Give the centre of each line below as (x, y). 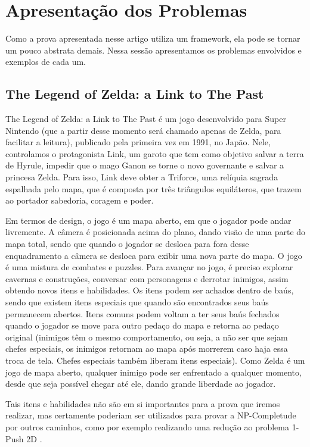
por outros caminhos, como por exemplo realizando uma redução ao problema (147, 426)
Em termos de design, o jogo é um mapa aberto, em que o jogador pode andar (148, 220)
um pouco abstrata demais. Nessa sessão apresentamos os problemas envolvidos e (154, 50)
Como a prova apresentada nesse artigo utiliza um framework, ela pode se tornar (153, 38)
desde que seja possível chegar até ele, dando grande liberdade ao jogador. (141, 384)
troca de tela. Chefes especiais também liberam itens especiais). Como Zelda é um (155, 360)
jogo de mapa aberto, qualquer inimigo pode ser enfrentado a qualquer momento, (154, 372)
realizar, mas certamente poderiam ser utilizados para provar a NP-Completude (151, 415)
